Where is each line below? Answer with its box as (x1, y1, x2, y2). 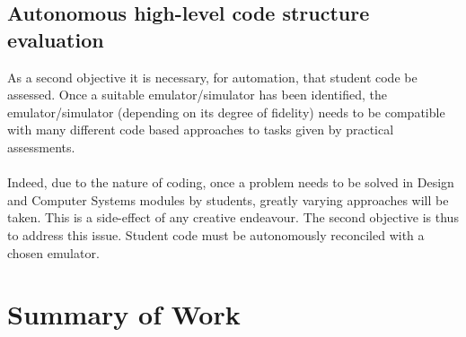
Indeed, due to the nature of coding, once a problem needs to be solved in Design (7, 173, 454, 192)
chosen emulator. (7, 243, 100, 262)
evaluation (7, 25, 104, 53)
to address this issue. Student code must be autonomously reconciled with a (7, 225, 425, 244)
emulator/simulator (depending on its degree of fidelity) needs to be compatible (7, 102, 445, 121)
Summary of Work (7, 296, 241, 333)
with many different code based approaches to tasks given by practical (7, 120, 394, 139)
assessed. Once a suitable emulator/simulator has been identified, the (7, 85, 387, 104)
